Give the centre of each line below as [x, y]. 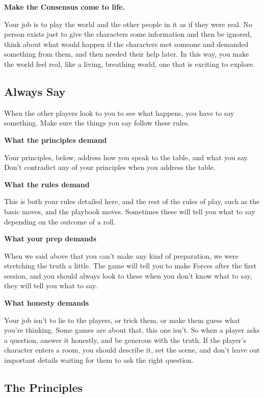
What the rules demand [47, 184]
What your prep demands [50, 239]
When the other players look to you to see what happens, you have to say [119, 113]
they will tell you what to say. [51, 285]
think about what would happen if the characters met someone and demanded [126, 44]
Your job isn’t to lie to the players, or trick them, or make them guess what [122, 320]
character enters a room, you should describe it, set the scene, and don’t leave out [132, 350]
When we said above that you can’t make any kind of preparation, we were [121, 255]
